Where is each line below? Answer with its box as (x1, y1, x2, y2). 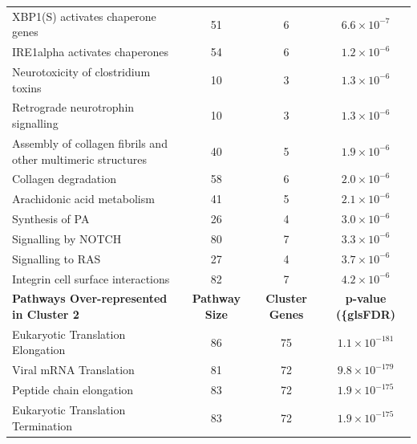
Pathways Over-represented (12, 290, 168, 307)
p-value (345, 290, 387, 307)
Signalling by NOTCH (12, 230, 122, 246)
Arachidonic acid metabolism (12, 190, 155, 207)
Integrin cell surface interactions (12, 270, 170, 287)
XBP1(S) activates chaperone (12, 7, 156, 24)
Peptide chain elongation (12, 381, 134, 398)
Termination (12, 417, 73, 434)
